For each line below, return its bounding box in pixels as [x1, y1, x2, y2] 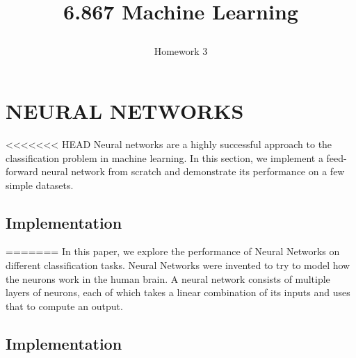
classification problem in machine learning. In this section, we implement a [6, 150, 323, 165]
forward [6, 164, 38, 179]
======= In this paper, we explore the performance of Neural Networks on [6, 244, 340, 259]
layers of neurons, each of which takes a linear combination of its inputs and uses [6, 285, 350, 300]
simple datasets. [6, 177, 74, 192]
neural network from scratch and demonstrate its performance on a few [41, 164, 345, 179]
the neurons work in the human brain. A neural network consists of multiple [6, 271, 330, 286]
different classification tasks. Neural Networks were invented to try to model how [6, 258, 350, 272]
